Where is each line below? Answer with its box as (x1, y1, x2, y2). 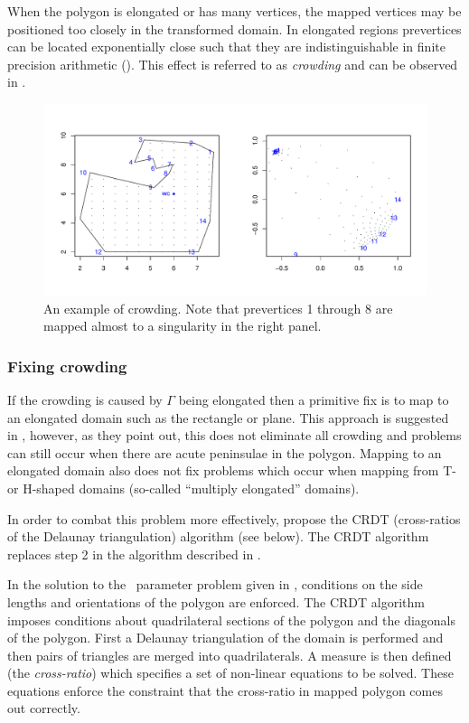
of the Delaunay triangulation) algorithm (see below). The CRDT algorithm (7, 527, 429, 546)
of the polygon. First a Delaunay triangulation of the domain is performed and (7, 628, 444, 647)
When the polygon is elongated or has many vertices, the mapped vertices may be (7, 2, 462, 20)
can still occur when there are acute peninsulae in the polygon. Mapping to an (7, 443, 442, 462)
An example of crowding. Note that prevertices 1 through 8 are (43, 298, 393, 317)
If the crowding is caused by (7, 390, 163, 408)
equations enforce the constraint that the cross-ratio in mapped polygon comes (7, 681, 443, 700)
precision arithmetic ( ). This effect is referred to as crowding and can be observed (7, 54, 458, 73)
